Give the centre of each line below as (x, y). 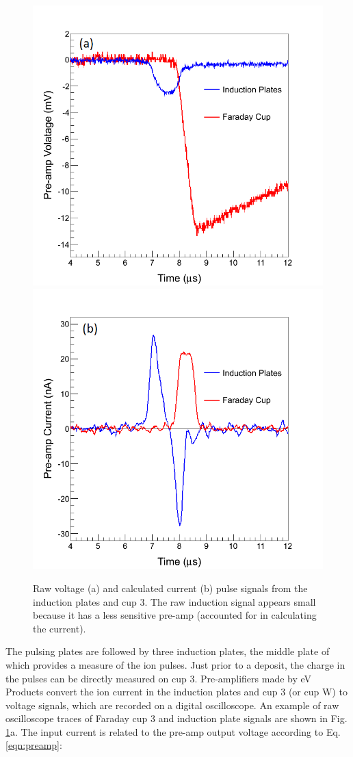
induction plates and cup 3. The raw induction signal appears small (174, 601)
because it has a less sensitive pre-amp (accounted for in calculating (175, 615)
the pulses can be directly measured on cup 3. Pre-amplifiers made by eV (159, 678)
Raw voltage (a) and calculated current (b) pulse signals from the (170, 588)
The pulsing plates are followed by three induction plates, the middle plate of (168, 651)
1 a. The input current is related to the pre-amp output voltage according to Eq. (173, 731)
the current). (60, 628)
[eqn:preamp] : (34, 745)
